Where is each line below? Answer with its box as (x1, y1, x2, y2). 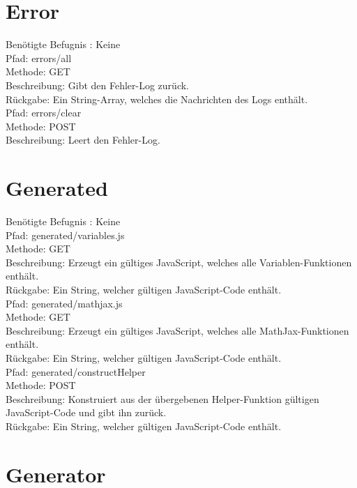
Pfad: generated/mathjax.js (6, 296, 123, 310)
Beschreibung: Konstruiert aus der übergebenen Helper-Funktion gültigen (6, 391, 319, 406)
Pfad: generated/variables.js (6, 227, 125, 242)
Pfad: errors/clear (6, 105, 82, 120)
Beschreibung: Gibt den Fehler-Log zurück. (6, 77, 190, 92)
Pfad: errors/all (6, 50, 72, 65)
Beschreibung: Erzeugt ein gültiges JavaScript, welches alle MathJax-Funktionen (6, 323, 349, 337)
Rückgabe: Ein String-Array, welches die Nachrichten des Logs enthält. (6, 91, 308, 106)
